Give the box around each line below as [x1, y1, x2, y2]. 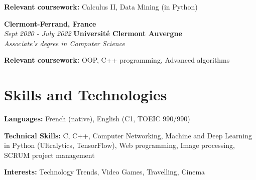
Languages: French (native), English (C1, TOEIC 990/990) [4, 113, 190, 124]
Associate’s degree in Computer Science [4, 38, 125, 48]
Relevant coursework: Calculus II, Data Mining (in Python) [4, 2, 198, 12]
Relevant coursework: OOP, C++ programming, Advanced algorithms [4, 55, 230, 65]
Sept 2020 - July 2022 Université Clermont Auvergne [4, 28, 182, 39]
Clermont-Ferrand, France [4, 18, 96, 29]
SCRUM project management [4, 149, 95, 160]
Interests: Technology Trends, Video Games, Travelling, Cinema [4, 166, 205, 177]
